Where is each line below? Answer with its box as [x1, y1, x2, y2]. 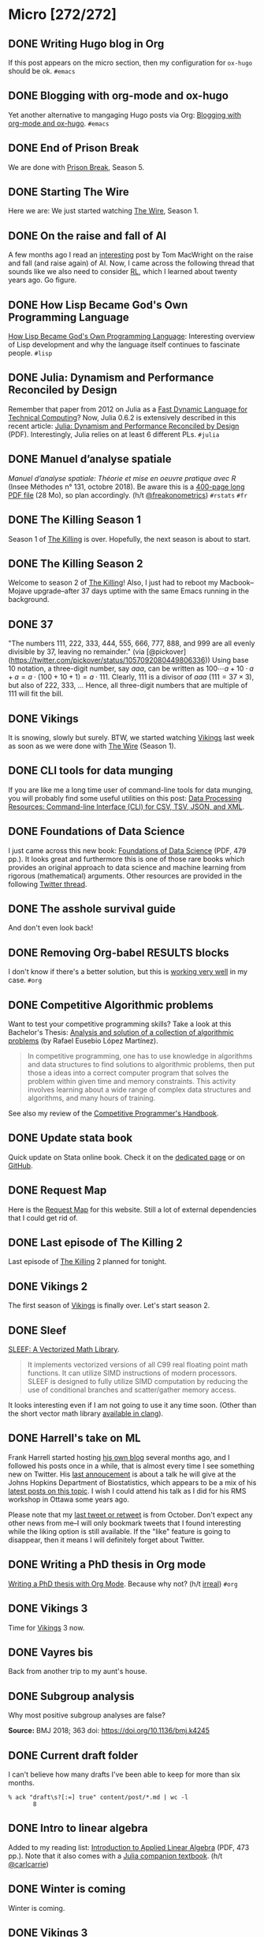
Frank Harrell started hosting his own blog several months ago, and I [8, 1452, 230, 1462]
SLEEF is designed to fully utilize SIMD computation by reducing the [27, 1377, 248, 1386]
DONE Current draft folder [8, 1748, 139, 1762]
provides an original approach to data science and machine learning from [8, 863, 247, 872]
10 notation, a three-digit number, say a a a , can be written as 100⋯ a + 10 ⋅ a [8, 664, 255, 673]
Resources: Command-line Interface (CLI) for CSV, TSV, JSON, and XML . [8, 802, 245, 811]
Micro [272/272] [8, 6, 117, 24]
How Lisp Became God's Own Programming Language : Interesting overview [8, 332, 255, 341]
